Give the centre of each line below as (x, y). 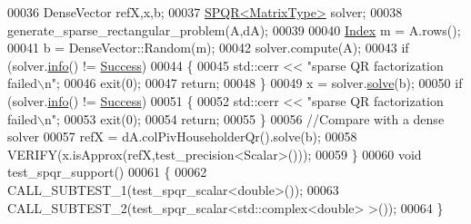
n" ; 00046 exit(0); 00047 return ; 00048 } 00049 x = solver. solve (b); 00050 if (254, 83)
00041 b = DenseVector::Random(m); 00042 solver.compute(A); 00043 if (208, 48)
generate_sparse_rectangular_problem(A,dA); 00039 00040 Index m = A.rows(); (234, 29)
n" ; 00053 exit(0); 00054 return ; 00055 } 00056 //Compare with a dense (245, 118)
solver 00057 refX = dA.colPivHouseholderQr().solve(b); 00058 (182, 136)
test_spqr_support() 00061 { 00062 (107, 172)
